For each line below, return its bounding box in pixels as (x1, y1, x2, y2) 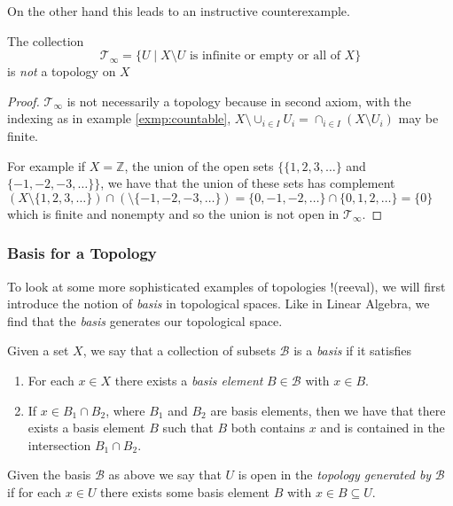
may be (398, 109, 439, 128)
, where (105, 401, 145, 419)
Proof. (7, 91, 40, 110)
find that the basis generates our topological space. (7, 311, 283, 330)
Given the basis (7, 465, 91, 484)
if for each (7, 482, 62, 501)
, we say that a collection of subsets (82, 341, 276, 360)
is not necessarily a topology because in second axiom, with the (66, 91, 411, 110)
